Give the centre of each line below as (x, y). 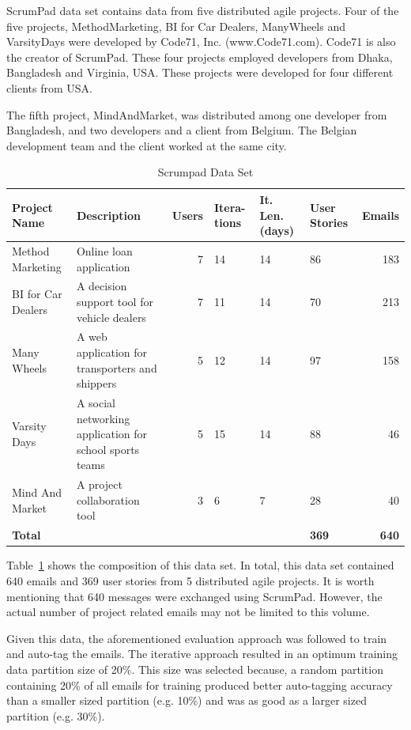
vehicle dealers (111, 317)
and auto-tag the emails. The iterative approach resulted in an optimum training (202, 654)
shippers (96, 383)
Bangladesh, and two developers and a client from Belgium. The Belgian (182, 130)
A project (99, 484)
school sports (108, 449)
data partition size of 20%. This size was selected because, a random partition (195, 669)
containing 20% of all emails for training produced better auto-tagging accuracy (200, 685)
